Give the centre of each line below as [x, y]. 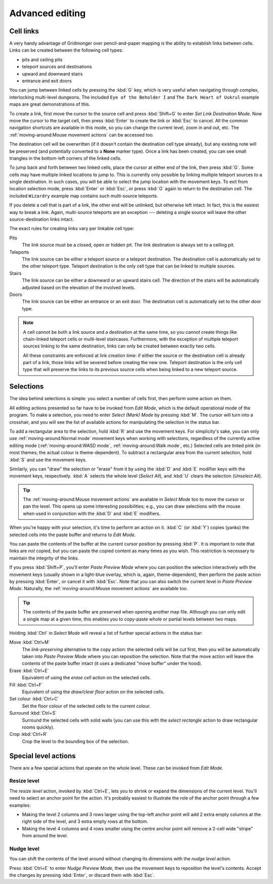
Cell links [24, 31]
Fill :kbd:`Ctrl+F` [26, 685]
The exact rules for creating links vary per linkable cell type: [72, 229]
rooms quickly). [38, 727]
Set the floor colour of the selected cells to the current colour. [86, 706]
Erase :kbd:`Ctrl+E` [29, 671]
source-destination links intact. [42, 219]
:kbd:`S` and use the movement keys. [48, 460]
